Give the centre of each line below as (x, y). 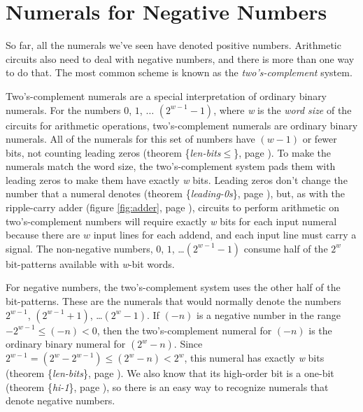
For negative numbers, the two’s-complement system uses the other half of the (173, 287)
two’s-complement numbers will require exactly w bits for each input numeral (171, 221)
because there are (43, 235)
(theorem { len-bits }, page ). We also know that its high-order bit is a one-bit (170, 373)
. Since (188, 344)
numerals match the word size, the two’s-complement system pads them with (171, 166)
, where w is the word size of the (283, 109)
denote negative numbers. (60, 400)
